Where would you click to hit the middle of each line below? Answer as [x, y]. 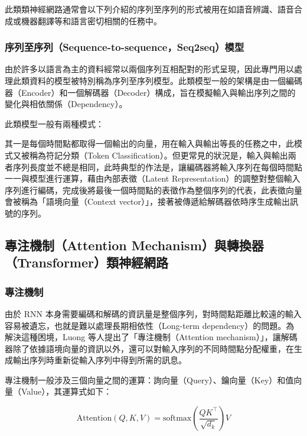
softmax [177, 419]
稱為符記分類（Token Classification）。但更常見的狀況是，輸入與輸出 [159, 155]
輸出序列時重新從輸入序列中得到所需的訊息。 [99, 360]
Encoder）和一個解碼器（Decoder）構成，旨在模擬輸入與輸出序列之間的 [158, 92]
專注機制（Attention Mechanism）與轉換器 [134, 245]
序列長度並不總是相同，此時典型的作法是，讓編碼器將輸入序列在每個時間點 [157, 167]
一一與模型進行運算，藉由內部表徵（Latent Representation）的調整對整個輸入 [153, 178]
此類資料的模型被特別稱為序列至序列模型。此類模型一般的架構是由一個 [149, 80]
